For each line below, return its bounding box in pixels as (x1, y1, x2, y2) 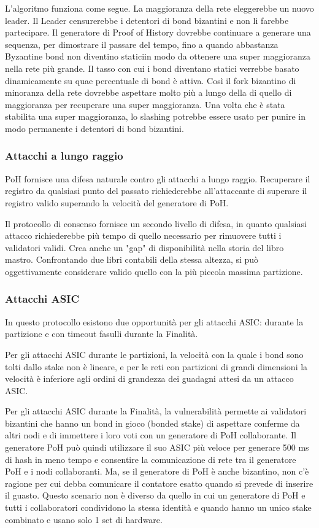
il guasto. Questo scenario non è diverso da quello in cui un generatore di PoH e (5, 489, 306, 502)
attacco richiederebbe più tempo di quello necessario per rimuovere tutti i (5, 229, 282, 242)
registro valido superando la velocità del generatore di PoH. (5, 196, 229, 209)
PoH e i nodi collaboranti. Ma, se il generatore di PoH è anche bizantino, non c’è (5, 465, 309, 478)
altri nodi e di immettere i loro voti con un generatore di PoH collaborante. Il (5, 429, 296, 441)
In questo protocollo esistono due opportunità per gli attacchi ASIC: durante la (5, 315, 304, 328)
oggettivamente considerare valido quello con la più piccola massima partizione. (5, 265, 303, 278)
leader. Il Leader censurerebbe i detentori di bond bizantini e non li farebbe (5, 14, 289, 26)
